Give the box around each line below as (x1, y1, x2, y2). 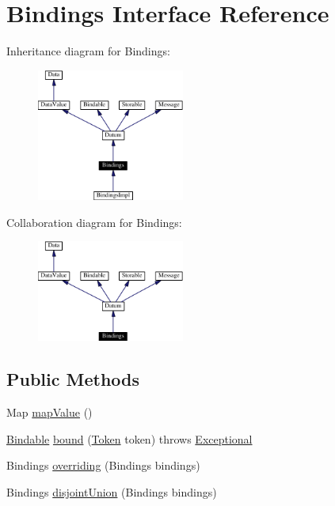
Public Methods (6, 367, 140, 391)
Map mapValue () (6, 404, 93, 421)
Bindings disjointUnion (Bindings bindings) (6, 483, 217, 500)
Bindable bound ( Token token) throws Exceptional (6, 430, 253, 447)
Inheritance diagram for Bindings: (6, 43, 170, 59)
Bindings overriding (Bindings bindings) (6, 457, 200, 474)
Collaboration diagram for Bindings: (6, 213, 182, 230)
